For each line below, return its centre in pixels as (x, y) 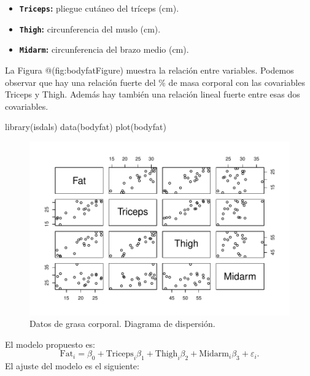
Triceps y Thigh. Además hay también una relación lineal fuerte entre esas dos (153, 94)
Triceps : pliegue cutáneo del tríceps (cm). (99, 8)
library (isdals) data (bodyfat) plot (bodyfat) (86, 127)
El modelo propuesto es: (50, 344)
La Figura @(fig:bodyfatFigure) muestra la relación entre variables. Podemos (149, 70)
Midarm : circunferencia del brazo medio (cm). (104, 49)
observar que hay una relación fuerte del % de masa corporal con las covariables (155, 82)
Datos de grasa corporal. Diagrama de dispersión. (122, 324)
